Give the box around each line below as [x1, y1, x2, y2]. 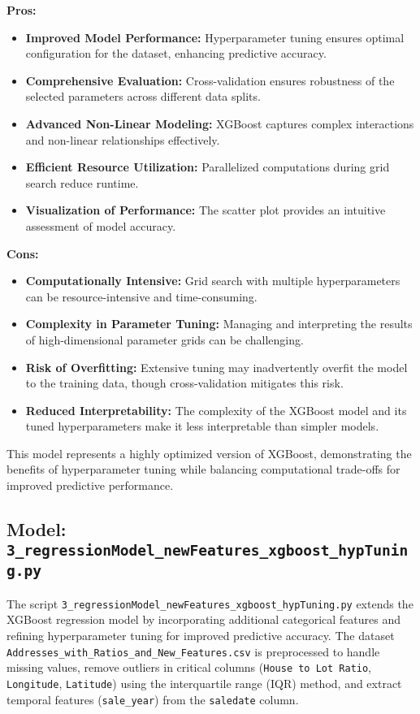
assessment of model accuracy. [25, 217, 176, 234]
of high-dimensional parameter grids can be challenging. [25, 331, 304, 348]
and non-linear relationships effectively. [25, 131, 220, 148]
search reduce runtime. [25, 174, 139, 191]
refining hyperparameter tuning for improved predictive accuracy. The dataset [6, 627, 395, 644]
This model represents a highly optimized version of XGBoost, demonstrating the [6, 444, 412, 461]
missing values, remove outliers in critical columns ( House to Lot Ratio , [6, 659, 372, 676]
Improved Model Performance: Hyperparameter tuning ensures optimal [25, 28, 405, 45]
